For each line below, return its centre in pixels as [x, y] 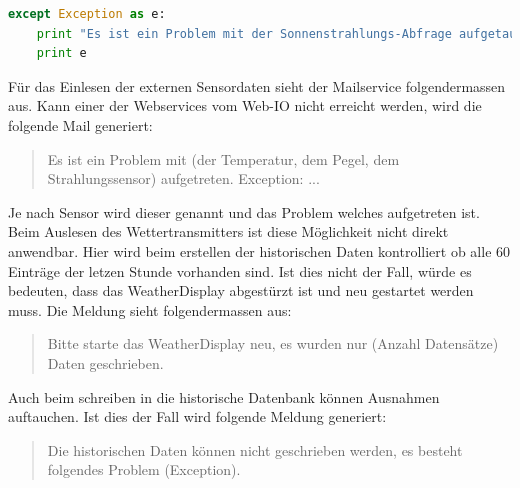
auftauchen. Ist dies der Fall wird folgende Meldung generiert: [197, 416]
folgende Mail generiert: [80, 124]
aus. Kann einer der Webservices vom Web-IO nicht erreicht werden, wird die [245, 105]
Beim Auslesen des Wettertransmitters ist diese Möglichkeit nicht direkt [228, 231]
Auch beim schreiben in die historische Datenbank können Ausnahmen [224, 396]
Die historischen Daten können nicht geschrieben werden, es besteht [255, 449]
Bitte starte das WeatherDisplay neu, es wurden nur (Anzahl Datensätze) [273, 343]
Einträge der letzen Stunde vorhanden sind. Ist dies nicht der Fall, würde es [240, 270]
